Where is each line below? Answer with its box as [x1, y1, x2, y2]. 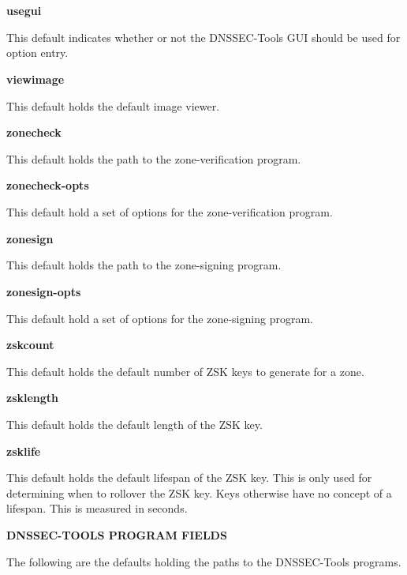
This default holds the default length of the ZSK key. [6, 416, 263, 432]
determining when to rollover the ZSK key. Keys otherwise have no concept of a [6, 484, 392, 501]
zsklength [6, 389, 59, 406]
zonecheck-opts [6, 177, 89, 194]
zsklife [6, 442, 41, 459]
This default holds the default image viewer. [6, 97, 220, 114]
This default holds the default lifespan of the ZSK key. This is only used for [6, 469, 372, 486]
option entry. [6, 44, 69, 61]
